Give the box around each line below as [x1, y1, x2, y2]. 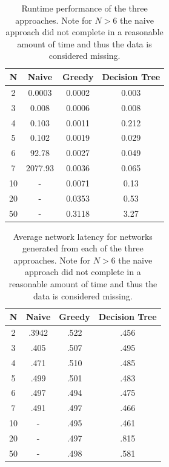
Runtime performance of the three [21, 2, 148, 14]
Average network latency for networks [13, 230, 153, 242]
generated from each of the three [22, 242, 144, 254]
